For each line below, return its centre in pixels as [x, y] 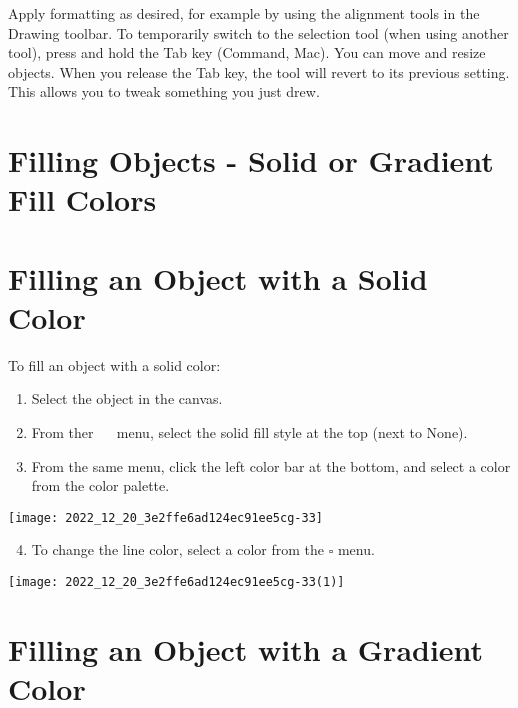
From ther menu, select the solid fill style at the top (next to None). [249, 432]
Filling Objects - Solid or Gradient [251, 160]
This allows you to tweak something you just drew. [164, 91]
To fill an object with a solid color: [114, 364]
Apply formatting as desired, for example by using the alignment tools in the [244, 13]
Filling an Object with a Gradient [246, 648]
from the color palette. [100, 485]
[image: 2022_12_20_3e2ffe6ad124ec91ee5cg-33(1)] [176, 582]
